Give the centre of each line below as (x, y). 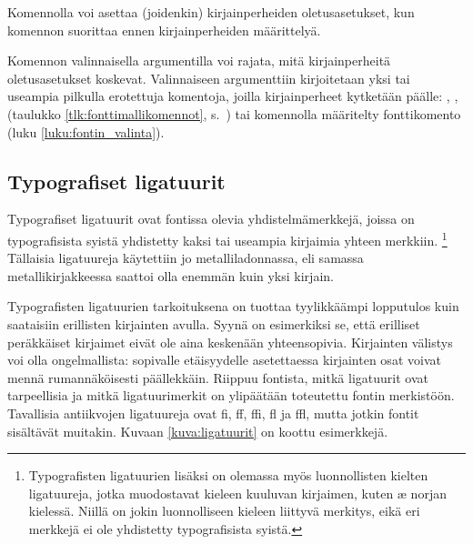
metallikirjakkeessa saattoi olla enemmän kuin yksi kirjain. (171, 275)
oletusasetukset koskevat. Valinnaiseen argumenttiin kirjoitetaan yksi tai (209, 78)
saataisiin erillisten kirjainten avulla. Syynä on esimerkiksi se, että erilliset (214, 323)
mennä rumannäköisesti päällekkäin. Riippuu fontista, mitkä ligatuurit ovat (218, 377)
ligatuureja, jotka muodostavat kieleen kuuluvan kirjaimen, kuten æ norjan (237, 493)
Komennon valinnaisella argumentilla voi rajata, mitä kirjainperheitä (199, 60)
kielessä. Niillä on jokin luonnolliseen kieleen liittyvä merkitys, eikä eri (224, 511)
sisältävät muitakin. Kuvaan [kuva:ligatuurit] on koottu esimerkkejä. (198, 431)
